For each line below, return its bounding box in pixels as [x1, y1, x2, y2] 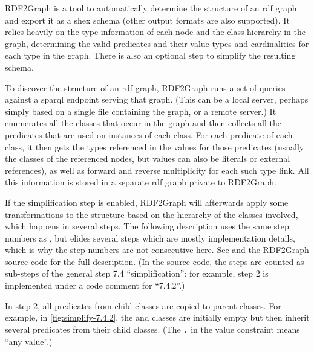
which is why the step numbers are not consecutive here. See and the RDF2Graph [5, 243, 309, 256]
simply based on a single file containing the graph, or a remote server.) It [5, 104, 276, 117]
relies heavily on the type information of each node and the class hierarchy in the [5, 25, 306, 38]
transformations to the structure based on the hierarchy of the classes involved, [5, 208, 298, 220]
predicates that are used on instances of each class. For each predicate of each [5, 128, 293, 141]
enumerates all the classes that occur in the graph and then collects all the [5, 117, 282, 129]
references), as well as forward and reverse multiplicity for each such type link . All [5, 164, 309, 176]
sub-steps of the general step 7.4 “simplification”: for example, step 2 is [5, 267, 269, 280]
